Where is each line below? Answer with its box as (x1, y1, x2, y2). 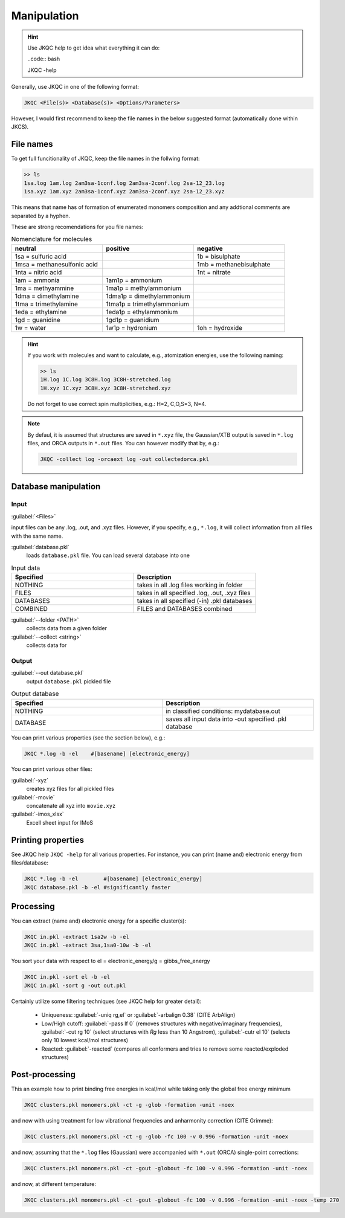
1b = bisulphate (196, 252, 240, 260)
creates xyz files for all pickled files (26, 785, 114, 793)
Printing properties (11, 834, 85, 845)
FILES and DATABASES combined (137, 605, 233, 613)
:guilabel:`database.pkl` (11, 543, 69, 550)
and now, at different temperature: (11, 1180, 97, 1187)
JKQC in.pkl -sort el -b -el (24, 973, 111, 981)
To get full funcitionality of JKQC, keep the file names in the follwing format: (11, 155, 200, 163)
